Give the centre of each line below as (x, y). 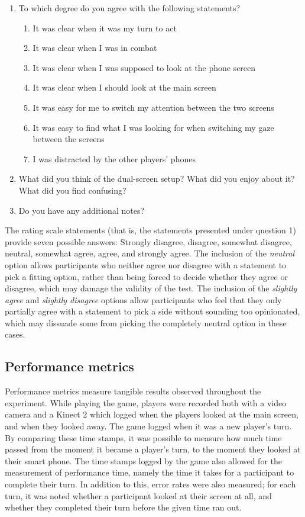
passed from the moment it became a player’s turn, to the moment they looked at (153, 449)
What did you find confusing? (72, 190)
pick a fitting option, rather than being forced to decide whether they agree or (146, 276)
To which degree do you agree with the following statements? (129, 8)
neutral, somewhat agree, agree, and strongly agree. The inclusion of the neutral (150, 253)
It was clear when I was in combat (95, 48)
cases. (15, 334)
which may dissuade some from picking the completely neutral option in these (146, 322)
